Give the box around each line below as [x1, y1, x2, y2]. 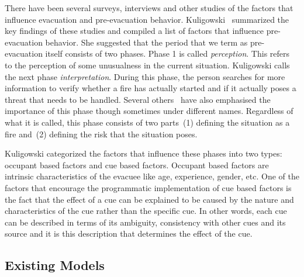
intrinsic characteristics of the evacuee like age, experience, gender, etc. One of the [5, 170, 299, 182]
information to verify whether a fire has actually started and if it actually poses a [5, 82, 296, 94]
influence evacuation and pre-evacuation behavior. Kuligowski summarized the [5, 13, 289, 25]
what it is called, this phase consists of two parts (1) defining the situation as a [5, 116, 290, 128]
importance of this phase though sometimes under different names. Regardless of [5, 105, 293, 117]
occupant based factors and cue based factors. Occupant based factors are [5, 158, 269, 171]
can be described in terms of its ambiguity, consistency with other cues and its [5, 216, 286, 228]
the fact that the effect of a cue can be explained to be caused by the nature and [5, 193, 294, 205]
